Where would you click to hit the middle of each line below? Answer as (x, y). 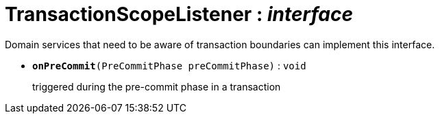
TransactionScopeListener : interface (179, 14)
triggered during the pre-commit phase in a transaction (157, 86)
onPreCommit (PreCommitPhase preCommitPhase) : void (169, 65)
